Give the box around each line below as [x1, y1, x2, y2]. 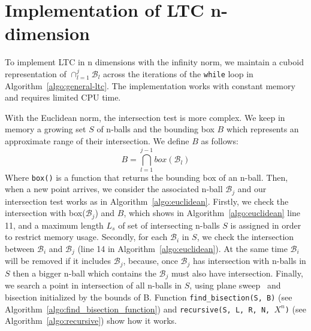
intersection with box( [5, 207, 86, 219]
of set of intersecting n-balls [118, 218, 220, 231]
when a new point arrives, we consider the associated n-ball [5, 183, 223, 195]
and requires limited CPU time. [5, 91, 121, 104]
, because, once [123, 254, 178, 267]
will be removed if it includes [5, 254, 111, 267]
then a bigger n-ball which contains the [13, 266, 156, 279]
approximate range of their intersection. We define [5, 134, 189, 147]
